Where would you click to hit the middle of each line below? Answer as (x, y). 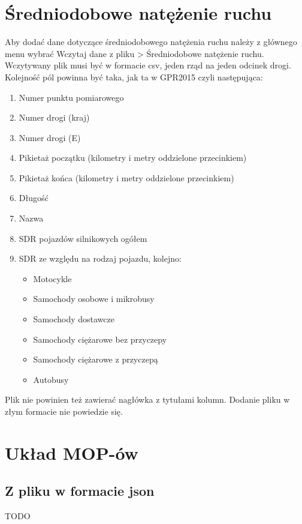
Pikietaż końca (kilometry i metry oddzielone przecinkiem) (126, 177)
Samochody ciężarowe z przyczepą (96, 359)
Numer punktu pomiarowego (71, 97)
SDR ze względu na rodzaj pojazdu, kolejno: (100, 258)
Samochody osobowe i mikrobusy (94, 299)
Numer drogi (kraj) (54, 117)
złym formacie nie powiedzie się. (64, 411)
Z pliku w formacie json (80, 491)
